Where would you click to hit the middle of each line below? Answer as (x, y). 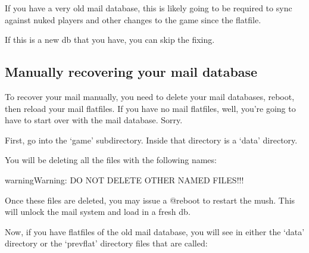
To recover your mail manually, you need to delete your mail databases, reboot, (150, 96)
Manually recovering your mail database (131, 72)
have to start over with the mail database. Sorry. (94, 120)
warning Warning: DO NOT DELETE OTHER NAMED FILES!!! (124, 179)
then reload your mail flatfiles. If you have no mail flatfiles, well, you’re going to (150, 108)
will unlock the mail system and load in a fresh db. (98, 212)
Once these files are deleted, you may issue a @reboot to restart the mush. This (150, 200)
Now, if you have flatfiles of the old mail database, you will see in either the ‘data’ (155, 231)
